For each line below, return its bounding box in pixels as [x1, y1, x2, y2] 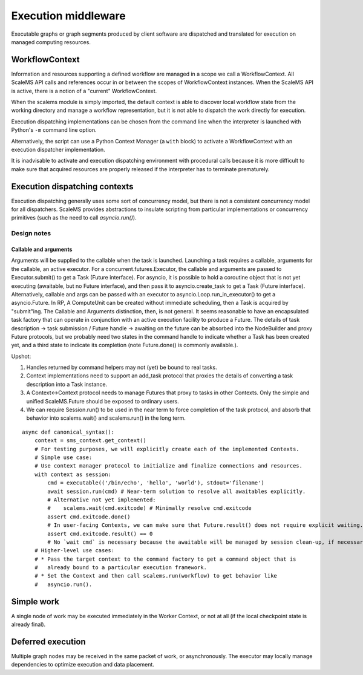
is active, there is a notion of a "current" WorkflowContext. [11, 87, 157, 94]
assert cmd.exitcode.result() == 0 [47, 530, 153, 537]
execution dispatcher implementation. [11, 146, 105, 153]
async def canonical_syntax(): [22, 428, 115, 435]
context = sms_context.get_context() [34, 437, 146, 444]
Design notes [11, 229, 51, 238]
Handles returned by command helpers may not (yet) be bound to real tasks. [26, 364, 217, 371]
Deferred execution [11, 636, 86, 647]
